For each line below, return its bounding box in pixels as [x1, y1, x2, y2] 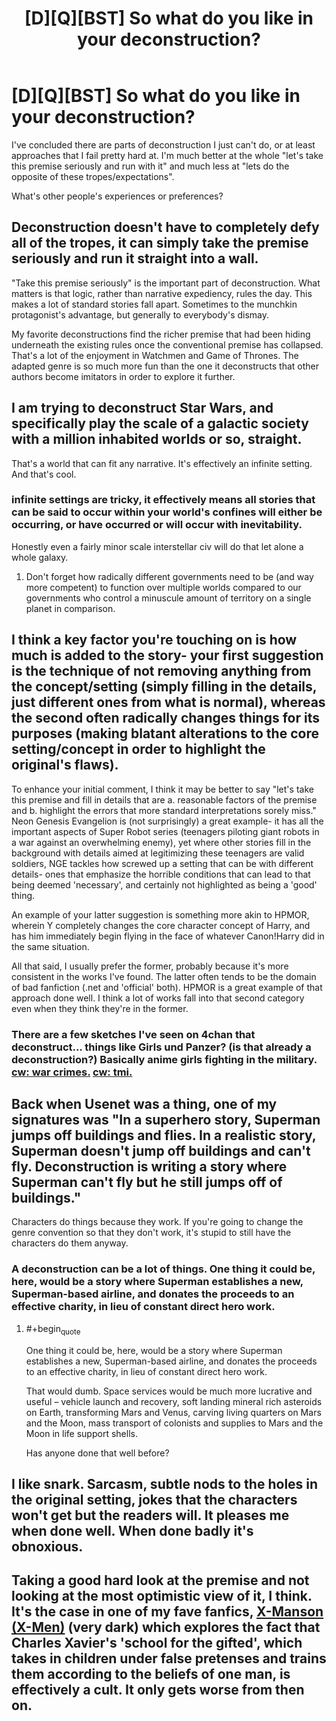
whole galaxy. [11, 551, 69, 563]
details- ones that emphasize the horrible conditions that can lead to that [11, 868, 311, 880]
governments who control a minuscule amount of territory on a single [25, 592, 312, 604]
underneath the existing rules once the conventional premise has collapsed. [11, 338, 324, 351]
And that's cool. [11, 468, 77, 480]
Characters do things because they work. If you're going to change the [11, 1216, 304, 1228]
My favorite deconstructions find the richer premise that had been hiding [11, 328, 311, 340]
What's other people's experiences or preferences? [11, 190, 224, 202]
